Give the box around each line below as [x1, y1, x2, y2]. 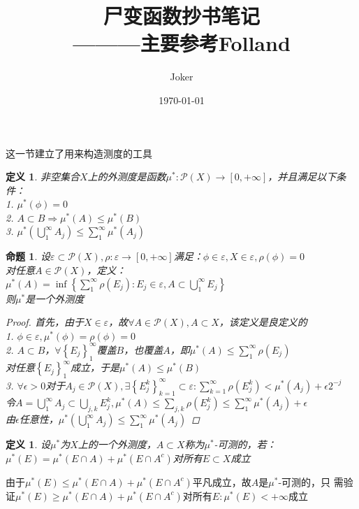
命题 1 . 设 [6, 249, 50, 264]
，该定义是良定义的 [219, 315, 307, 329]
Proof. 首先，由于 [6, 315, 84, 329]
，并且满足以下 [268, 169, 337, 184]
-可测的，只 [278, 474, 331, 489]
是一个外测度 [25, 291, 85, 306]
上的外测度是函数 [87, 169, 166, 184]
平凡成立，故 [192, 474, 251, 489]
